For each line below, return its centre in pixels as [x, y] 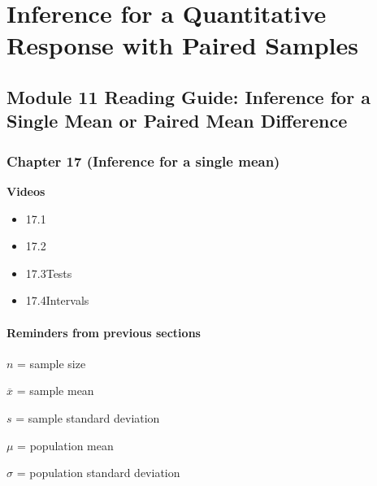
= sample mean [55, 391]
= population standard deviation [98, 473]
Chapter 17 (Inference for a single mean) [143, 161]
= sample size [52, 363]
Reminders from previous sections [104, 332]
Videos [26, 191]
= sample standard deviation [88, 417]
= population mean [65, 445]
